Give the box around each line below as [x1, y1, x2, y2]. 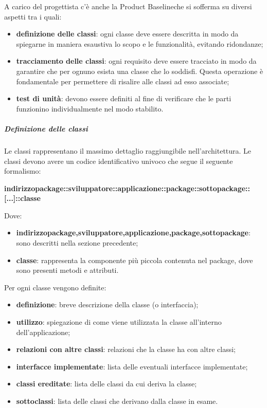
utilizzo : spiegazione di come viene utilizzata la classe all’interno [16, 317, 222, 327]
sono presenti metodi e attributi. [16, 265, 119, 275]
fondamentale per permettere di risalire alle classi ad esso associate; [16, 76, 229, 86]
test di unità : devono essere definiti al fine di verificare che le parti [16, 93, 232, 104]
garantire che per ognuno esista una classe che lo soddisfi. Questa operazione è [16, 65, 263, 76]
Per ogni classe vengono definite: [4, 282, 106, 292]
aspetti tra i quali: [4, 11, 62, 22]
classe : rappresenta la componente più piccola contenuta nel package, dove [16, 254, 253, 265]
